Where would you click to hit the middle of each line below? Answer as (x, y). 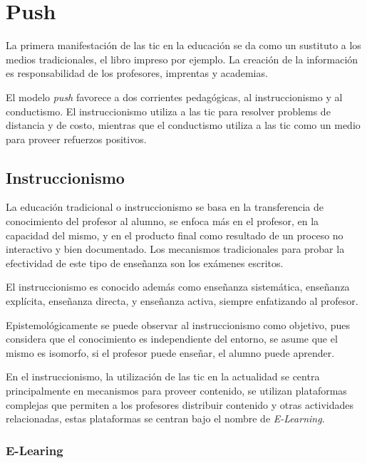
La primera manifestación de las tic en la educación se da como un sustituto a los (183, 45)
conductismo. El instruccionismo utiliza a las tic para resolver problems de (168, 111)
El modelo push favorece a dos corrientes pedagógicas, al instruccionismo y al (174, 97)
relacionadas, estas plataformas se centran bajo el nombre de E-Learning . (165, 418)
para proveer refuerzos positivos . (76, 139)
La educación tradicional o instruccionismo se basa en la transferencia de (165, 207)
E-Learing (35, 450)
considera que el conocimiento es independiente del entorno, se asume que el (172, 339)
